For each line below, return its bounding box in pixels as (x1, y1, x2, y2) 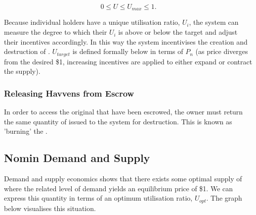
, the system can (189, 17, 239, 27)
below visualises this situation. (4, 203, 96, 213)
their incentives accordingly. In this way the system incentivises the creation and (4, 36, 248, 47)
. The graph (206, 193, 242, 203)
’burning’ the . (4, 126, 47, 136)
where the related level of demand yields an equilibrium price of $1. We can (4, 183, 233, 193)
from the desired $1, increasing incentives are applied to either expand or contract (4, 56, 253, 66)
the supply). (4, 66, 41, 76)
